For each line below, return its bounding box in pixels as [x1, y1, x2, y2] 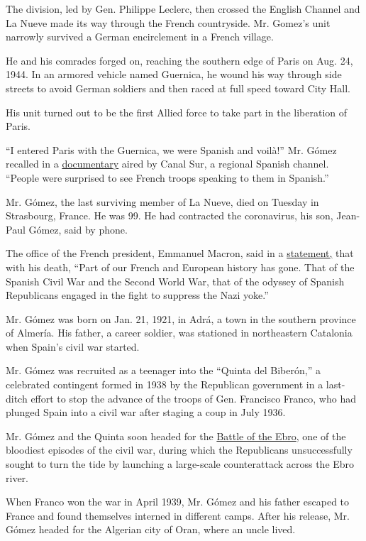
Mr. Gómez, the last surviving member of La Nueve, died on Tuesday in [6, 194, 319, 209]
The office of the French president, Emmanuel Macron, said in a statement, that [6, 246, 354, 261]
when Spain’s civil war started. [6, 339, 140, 354]
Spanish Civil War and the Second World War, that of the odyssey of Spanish [6, 273, 345, 288]
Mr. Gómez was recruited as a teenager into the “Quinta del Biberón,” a [6, 363, 321, 378]
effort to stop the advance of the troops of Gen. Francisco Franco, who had [30, 390, 356, 405]
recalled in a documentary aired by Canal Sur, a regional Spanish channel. [6, 156, 329, 171]
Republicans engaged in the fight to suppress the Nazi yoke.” [6, 288, 269, 302]
